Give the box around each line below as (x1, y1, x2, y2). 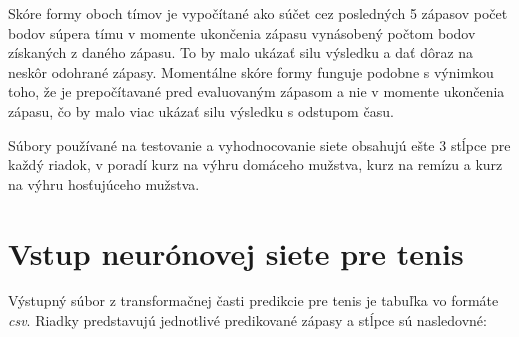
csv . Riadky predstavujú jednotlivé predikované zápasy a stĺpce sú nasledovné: (8, 310, 487, 331)
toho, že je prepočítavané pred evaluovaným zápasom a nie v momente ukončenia (8, 81, 505, 102)
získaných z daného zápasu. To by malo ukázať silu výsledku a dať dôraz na (8, 42, 474, 63)
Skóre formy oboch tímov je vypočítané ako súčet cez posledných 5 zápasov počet (8, 3, 508, 23)
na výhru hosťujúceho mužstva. (8, 173, 200, 194)
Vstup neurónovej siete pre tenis (8, 232, 464, 273)
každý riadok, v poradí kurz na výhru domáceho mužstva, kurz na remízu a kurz (8, 154, 503, 175)
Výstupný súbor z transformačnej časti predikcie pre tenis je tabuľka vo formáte (8, 290, 499, 311)
